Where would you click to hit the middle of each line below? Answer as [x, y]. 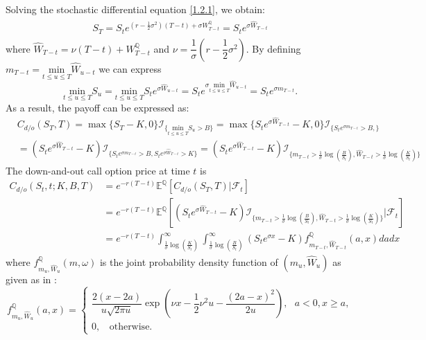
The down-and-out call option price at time [98, 170]
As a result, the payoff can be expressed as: [97, 108]
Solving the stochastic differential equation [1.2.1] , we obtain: [135, 9]
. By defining [273, 48]
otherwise [129, 327]
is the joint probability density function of [189, 261]
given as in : [31, 279]
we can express [130, 68]
